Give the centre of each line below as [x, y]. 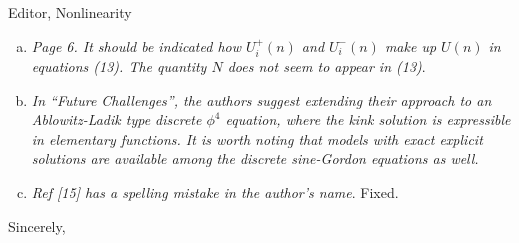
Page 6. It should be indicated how [136, 45]
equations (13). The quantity [119, 66]
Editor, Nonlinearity [70, 12]
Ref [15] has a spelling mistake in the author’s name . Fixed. [215, 191]
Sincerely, [37, 225]
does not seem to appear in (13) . [326, 66]
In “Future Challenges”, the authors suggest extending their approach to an [261, 99]
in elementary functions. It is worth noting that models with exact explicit [257, 138]
